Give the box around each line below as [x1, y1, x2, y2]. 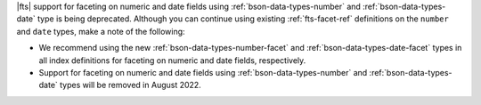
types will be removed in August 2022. [59, 80, 202, 91]
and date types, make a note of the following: [16, 26, 186, 36]
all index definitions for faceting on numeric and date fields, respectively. [38, 54, 306, 66]
